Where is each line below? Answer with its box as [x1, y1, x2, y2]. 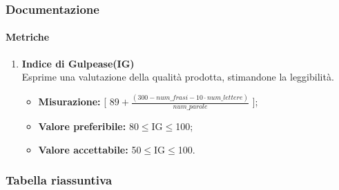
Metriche [6, 30, 50, 44]
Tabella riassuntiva [6, 171, 113, 189]
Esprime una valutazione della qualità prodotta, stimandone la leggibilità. [21, 70, 334, 84]
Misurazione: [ [38, 94, 107, 109]
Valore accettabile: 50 [38, 142, 142, 156]
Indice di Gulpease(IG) [21, 56, 135, 70]
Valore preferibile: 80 [38, 118, 139, 133]
